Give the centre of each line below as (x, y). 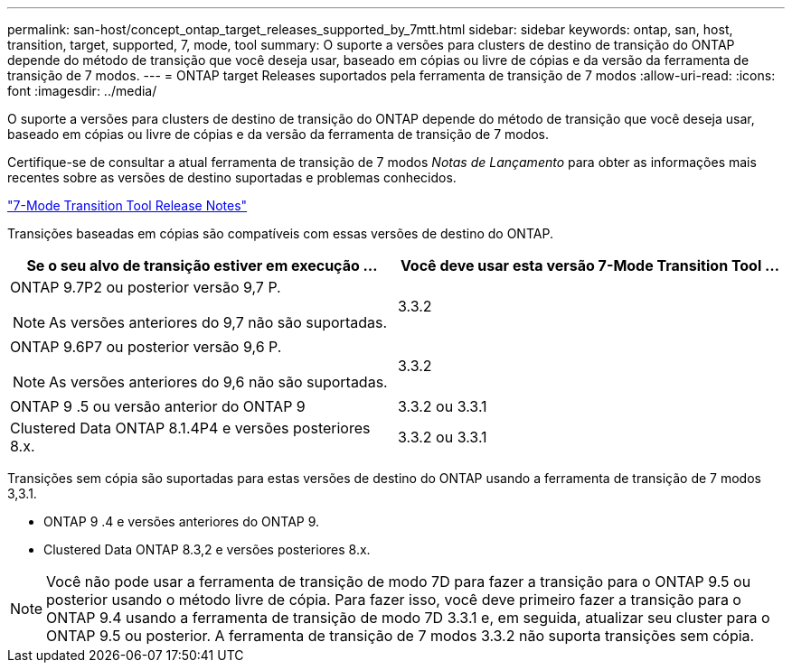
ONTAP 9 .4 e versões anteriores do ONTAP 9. (182, 521)
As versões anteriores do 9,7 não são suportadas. (218, 322)
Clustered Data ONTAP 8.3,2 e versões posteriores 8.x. (207, 549)
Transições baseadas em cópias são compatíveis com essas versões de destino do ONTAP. (280, 233)
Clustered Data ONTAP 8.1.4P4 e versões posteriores (190, 428)
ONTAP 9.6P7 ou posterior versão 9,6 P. (146, 347)
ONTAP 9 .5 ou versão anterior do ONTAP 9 (158, 406)
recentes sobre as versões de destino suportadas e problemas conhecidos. (232, 177)
